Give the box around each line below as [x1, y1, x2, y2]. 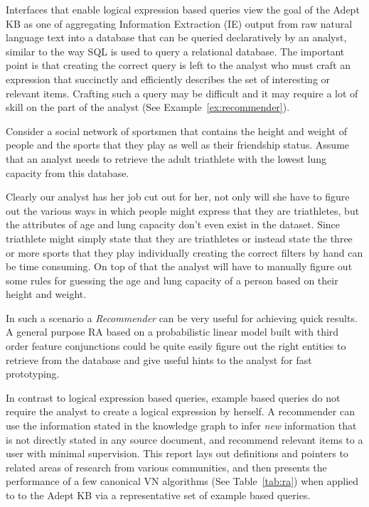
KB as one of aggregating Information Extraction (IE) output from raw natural [6, 16, 353, 31]
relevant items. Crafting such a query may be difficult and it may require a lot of [6, 85, 358, 100]
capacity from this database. [6, 165, 129, 180]
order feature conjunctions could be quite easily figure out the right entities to [6, 338, 346, 353]
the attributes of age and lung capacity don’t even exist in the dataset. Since [6, 217, 341, 232]
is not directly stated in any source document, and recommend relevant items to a [6, 432, 363, 447]
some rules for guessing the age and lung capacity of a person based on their [6, 272, 338, 287]
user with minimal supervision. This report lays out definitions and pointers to [6, 446, 348, 461]
